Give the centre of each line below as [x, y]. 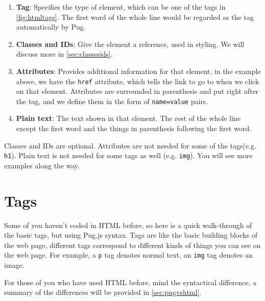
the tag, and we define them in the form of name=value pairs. [112, 101]
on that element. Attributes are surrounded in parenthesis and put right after [137, 91]
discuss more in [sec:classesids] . [64, 54]
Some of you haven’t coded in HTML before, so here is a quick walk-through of [128, 225]
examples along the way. [42, 165]
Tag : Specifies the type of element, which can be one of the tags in [121, 7]
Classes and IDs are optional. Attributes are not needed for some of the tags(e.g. [130, 145]
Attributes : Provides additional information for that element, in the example [138, 71]
